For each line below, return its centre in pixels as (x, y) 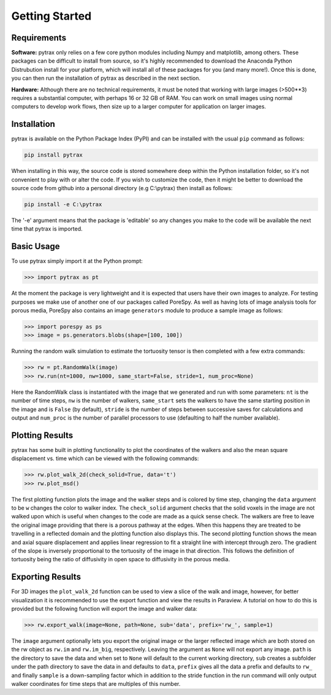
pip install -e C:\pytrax (63, 205)
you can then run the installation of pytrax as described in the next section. (106, 78)
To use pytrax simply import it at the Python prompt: (77, 261)
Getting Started (51, 16)
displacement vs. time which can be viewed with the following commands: (105, 459)
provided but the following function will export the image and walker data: (104, 609)
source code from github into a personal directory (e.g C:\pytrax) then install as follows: (122, 188)
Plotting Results (42, 435)
